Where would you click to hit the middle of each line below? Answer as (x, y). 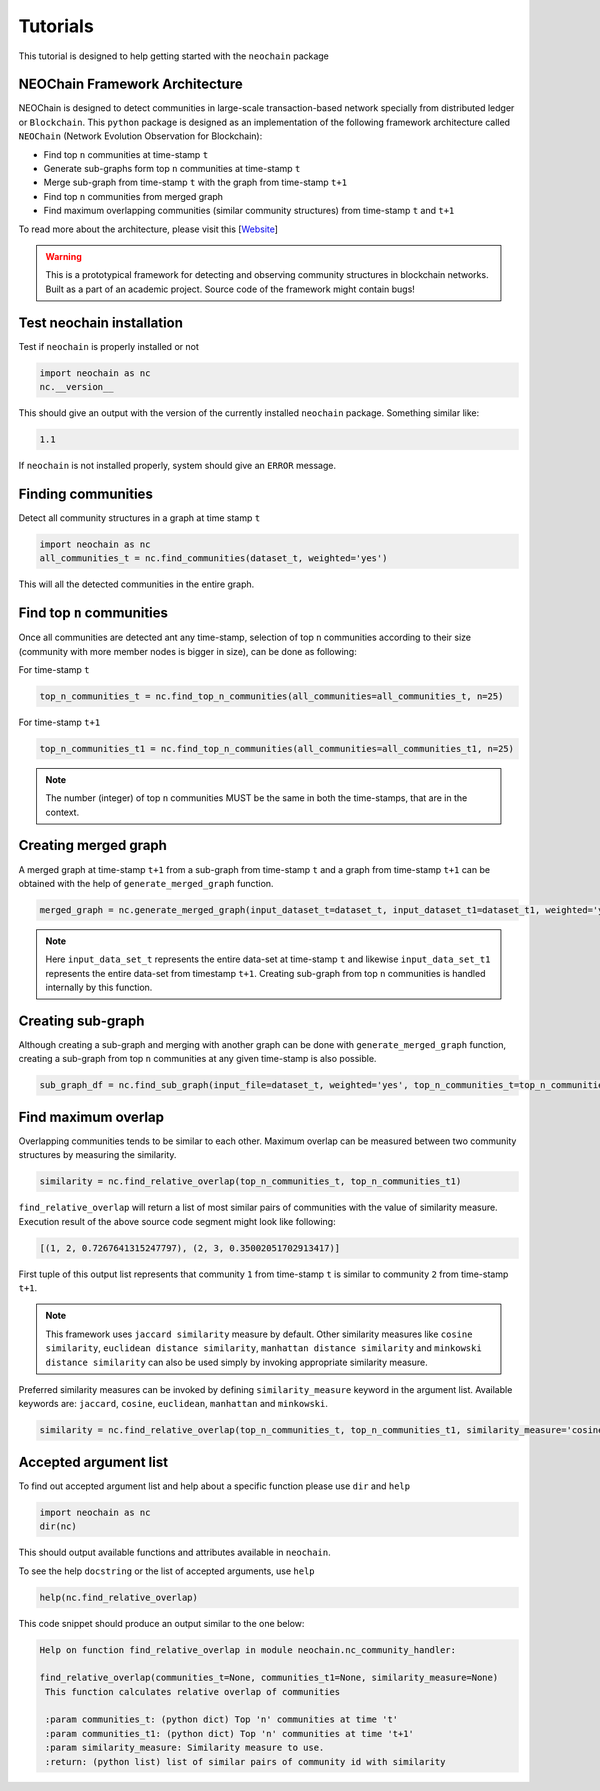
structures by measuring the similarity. (97, 1155)
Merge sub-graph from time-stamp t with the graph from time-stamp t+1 (195, 182)
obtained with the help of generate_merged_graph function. (146, 883)
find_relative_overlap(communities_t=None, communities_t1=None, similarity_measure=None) (269, 1678)
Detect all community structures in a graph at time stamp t (139, 517)
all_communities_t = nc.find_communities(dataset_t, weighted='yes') (213, 558)
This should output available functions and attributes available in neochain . (174, 1552)
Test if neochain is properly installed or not (108, 346)
